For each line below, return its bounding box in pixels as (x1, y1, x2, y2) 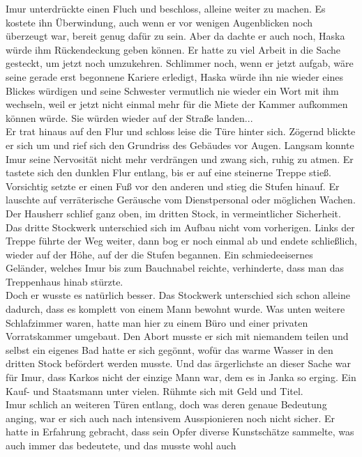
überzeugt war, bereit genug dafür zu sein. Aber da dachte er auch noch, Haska (6, 29, 345, 43)
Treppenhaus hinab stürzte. (6, 274, 123, 288)
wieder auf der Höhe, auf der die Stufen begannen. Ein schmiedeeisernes (6, 247, 313, 261)
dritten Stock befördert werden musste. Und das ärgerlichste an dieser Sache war (6, 356, 351, 371)
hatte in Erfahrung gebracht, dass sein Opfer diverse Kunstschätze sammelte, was (6, 424, 354, 439)
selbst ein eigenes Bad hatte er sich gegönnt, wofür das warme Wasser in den (6, 342, 333, 357)
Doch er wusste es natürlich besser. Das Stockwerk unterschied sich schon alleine (6, 288, 350, 302)
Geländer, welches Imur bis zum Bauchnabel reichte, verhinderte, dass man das (6, 261, 344, 275)
